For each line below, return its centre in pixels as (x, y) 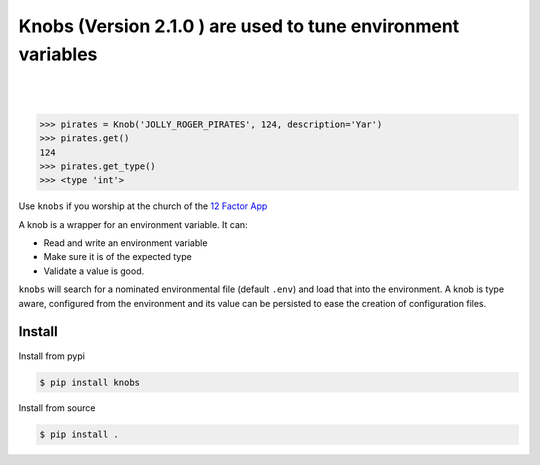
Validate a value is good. (94, 271)
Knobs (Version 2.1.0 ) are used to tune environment (239, 26)
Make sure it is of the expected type (117, 257)
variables (58, 54)
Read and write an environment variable (125, 243)
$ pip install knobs (89, 382)
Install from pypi (51, 356)
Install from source (57, 408)
